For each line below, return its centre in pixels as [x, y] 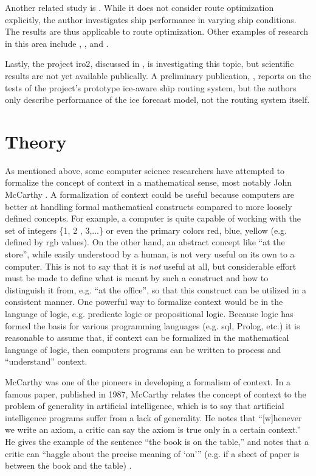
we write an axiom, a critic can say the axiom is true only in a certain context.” [153, 429]
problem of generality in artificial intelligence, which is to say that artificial [145, 406]
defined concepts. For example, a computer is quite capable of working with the [153, 218]
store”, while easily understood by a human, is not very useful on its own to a [150, 254]
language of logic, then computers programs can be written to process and [143, 349]
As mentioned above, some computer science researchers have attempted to [145, 170]
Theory [36, 141]
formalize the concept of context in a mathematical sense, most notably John [149, 182]
